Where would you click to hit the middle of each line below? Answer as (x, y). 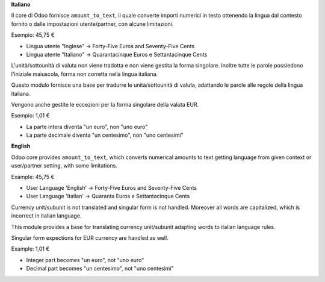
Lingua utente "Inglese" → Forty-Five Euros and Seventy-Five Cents (110, 46)
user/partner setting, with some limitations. (64, 166)
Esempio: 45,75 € (33, 35)
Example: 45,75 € (33, 177)
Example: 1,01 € (30, 249)
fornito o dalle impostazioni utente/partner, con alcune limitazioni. (92, 23)
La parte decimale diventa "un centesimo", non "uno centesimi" (105, 135)
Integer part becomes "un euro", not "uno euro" (85, 260)
